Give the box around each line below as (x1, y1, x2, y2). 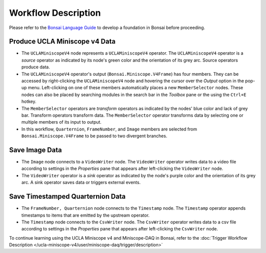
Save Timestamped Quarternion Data (9, 192, 126, 201)
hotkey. (21, 98, 36, 104)
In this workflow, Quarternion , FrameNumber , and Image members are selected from (21, 126, 197, 132)
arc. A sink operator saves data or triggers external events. (21, 180, 141, 186)
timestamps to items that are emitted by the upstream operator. (21, 212, 150, 218)
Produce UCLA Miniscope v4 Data (9, 37, 116, 46)
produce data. (21, 64, 50, 70)
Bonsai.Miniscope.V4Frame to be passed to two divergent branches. (21, 133, 167, 139)
